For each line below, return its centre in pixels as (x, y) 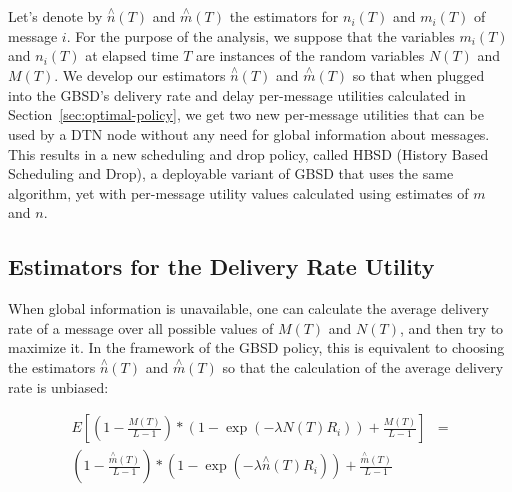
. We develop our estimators (140, 75)
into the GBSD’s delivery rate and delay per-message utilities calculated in (237, 94)
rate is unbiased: (58, 386)
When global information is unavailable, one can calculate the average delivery (248, 308)
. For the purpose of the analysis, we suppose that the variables (260, 35)
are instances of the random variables (310, 55)
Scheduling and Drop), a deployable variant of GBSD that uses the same (231, 173)
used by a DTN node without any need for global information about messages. (249, 134)
